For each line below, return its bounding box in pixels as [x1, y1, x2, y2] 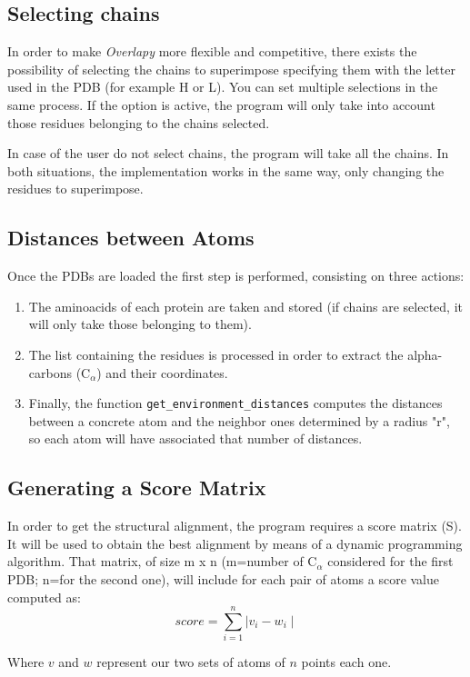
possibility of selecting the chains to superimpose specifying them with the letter [7, 59, 455, 78]
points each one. [301, 652, 392, 672]
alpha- [407, 344, 443, 363]
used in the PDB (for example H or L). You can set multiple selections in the [7, 77, 438, 96]
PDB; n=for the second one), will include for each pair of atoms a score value [7, 569, 440, 588]
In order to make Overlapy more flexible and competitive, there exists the [7, 42, 417, 61]
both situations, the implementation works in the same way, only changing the [7, 161, 445, 180]
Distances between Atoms [7, 224, 255, 252]
